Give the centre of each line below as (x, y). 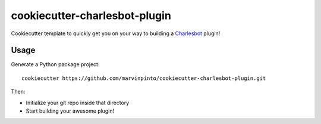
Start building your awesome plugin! (70, 111)
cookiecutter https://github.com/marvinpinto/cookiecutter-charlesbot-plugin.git (144, 78)
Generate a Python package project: (55, 64)
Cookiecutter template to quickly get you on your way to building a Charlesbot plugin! (116, 33)
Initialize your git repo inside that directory (78, 103)
